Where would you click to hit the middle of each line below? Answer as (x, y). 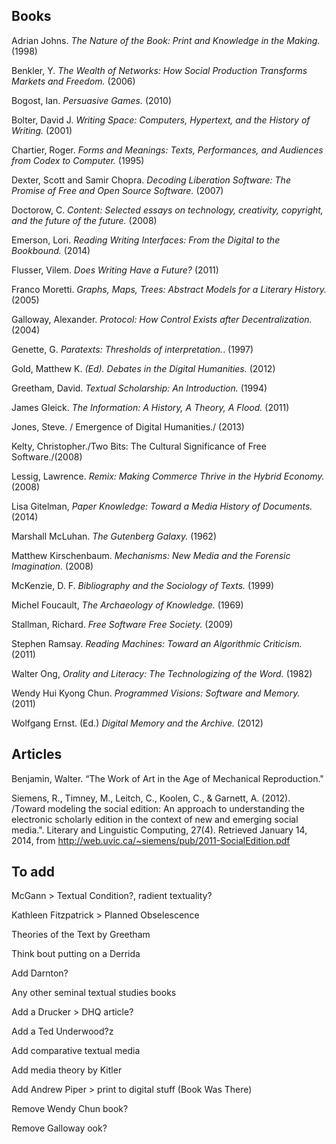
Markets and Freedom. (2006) (73, 81)
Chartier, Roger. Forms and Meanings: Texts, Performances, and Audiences (167, 150)
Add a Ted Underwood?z (62, 1031)
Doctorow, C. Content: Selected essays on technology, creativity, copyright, (167, 210)
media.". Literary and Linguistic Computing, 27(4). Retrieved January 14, (159, 830)
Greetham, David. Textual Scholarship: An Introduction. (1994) (139, 388)
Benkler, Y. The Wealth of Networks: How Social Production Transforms (159, 70)
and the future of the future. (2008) (84, 220)
